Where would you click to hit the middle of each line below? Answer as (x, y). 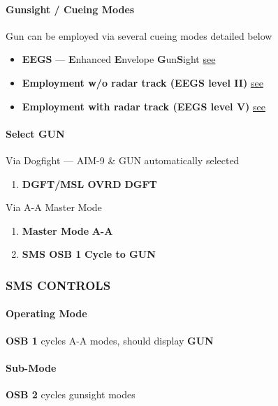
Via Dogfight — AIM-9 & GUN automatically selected (123, 160)
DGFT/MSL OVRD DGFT (89, 183)
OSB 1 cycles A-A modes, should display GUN (110, 340)
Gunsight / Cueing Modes (70, 9)
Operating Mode (46, 313)
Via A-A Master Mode (54, 207)
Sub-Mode (31, 367)
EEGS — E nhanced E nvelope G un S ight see (119, 59)
